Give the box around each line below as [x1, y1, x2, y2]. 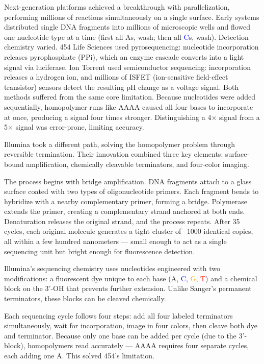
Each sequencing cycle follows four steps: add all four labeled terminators [4, 310, 233, 321]
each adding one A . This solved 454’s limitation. [4, 350, 155, 360]
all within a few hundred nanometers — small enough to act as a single [4, 236, 227, 247]
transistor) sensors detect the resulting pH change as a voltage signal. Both [4, 81, 239, 92]
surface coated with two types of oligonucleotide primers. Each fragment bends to [4, 186, 259, 197]
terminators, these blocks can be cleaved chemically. [4, 293, 166, 304]
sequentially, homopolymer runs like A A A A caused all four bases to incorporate [4, 101, 253, 112]
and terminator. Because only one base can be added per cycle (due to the [4, 330, 236, 341]
